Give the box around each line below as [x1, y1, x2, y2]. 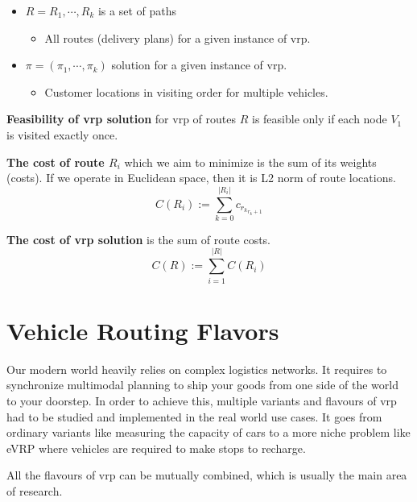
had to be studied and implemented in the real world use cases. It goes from [6, 408, 382, 425]
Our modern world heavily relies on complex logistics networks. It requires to [6, 360, 387, 377]
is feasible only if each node [251, 110, 387, 127]
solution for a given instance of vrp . [111, 56, 287, 73]
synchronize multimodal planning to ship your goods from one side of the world [6, 376, 399, 393]
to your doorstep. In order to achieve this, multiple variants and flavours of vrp [6, 392, 397, 409]
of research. [6, 482, 63, 499]
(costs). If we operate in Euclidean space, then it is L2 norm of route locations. [6, 169, 396, 186]
